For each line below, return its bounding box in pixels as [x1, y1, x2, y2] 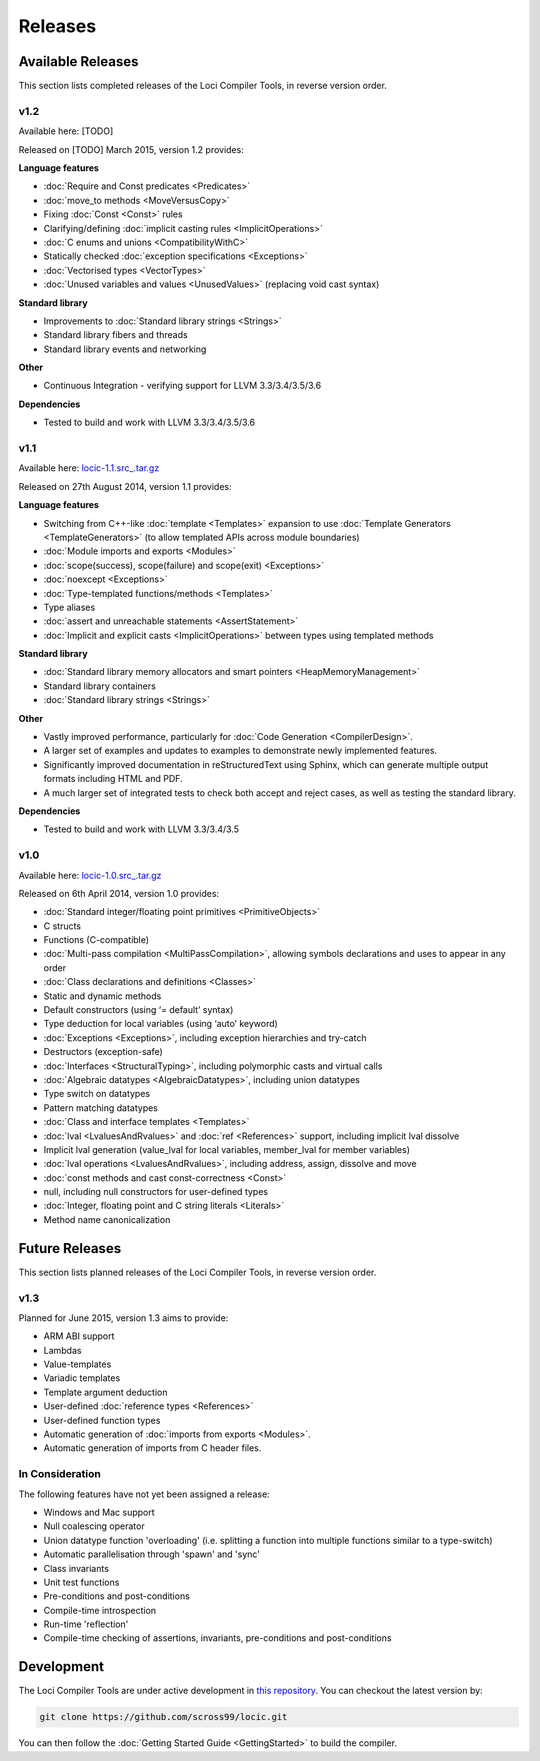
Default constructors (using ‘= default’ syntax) [43, 1004, 234, 1016]
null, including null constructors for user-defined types [43, 1186, 269, 1198]
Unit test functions [43, 1576, 120, 1588]
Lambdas [43, 1344, 82, 1356]
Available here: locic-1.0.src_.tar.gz [18, 869, 162, 881]
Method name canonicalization [43, 1213, 171, 1225]
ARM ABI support [43, 1330, 115, 1342]
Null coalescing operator [43, 1520, 145, 1532]
